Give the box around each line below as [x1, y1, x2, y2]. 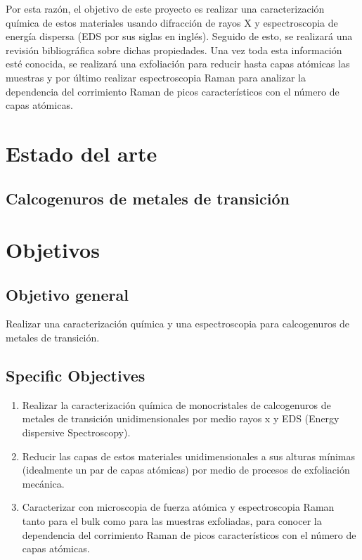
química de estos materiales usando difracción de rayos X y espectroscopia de [6, 15, 338, 30]
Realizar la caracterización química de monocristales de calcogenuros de [22, 397, 331, 412]
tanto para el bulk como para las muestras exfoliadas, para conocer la [22, 514, 322, 528]
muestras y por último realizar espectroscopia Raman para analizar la [6, 70, 306, 84]
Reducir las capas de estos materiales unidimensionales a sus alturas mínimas [22, 448, 356, 463]
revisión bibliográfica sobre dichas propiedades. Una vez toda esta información [6, 42, 342, 57]
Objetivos [6, 235, 100, 264]
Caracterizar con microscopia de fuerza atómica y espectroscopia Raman [22, 500, 335, 514]
